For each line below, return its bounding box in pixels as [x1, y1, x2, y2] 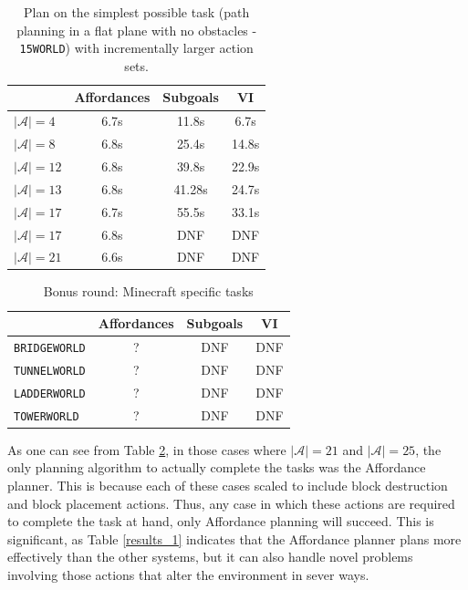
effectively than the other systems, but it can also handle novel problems [7, 547, 413, 566]
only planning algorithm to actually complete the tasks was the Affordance [7, 458, 426, 477]
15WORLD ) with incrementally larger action [19, 38, 254, 57]
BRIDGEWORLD [14, 341, 86, 355]
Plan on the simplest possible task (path [24, 3, 250, 21]
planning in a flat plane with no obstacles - [16, 20, 257, 39]
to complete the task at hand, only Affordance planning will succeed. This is [7, 512, 434, 531]
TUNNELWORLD [14, 364, 86, 378]
